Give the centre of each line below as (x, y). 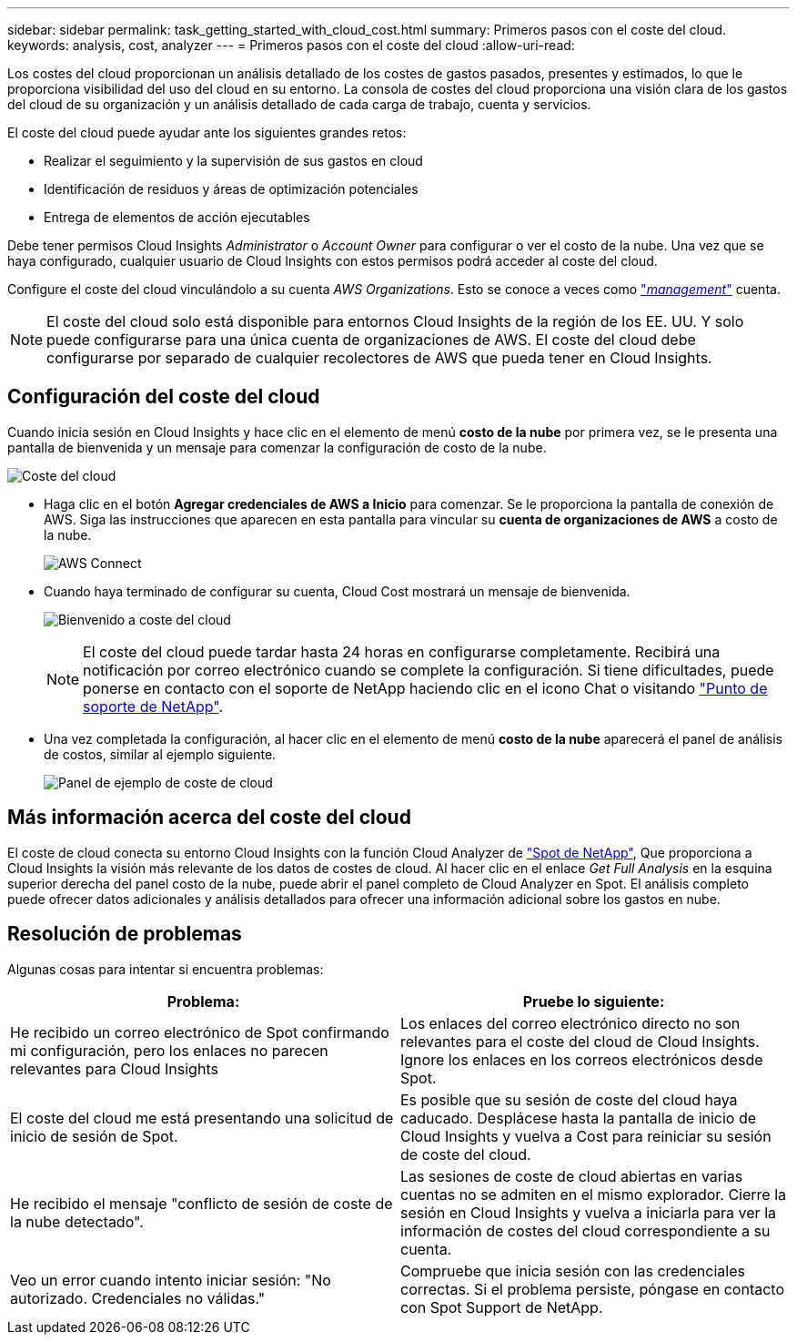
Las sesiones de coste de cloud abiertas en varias (572, 1176)
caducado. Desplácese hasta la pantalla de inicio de (579, 1118)
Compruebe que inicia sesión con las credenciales (573, 1271)
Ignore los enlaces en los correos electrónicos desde (582, 1059)
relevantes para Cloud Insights (114, 1068)
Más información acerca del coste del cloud (209, 818)
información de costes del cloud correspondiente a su (585, 1230)
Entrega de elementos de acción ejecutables (177, 217)
